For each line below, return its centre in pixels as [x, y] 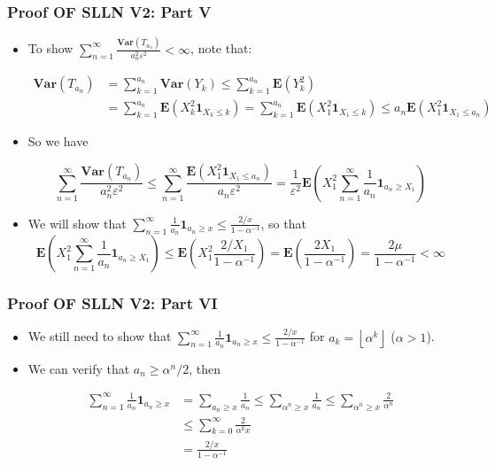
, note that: [221, 48]
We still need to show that [100, 336]
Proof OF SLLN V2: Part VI [112, 302]
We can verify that [79, 368]
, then [205, 368]
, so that [283, 223]
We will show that [77, 223]
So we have [58, 141]
